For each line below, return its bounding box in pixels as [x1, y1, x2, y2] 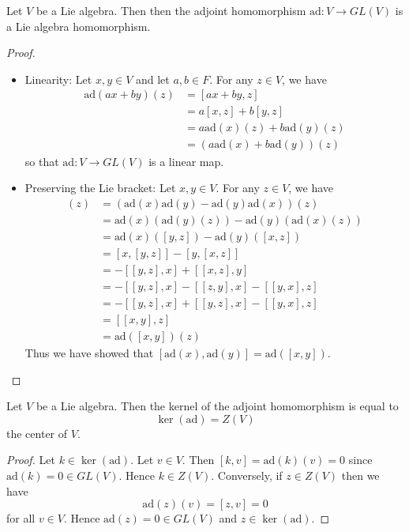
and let [135, 70, 170, 87]
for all [6, 510, 36, 526]
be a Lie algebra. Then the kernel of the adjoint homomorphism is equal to [36, 398, 399, 414]
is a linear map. [148, 153, 224, 169]
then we [341, 466, 380, 483]
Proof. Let [6, 451, 55, 468]
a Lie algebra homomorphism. [6, 17, 151, 34]
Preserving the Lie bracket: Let [24, 179, 176, 196]
